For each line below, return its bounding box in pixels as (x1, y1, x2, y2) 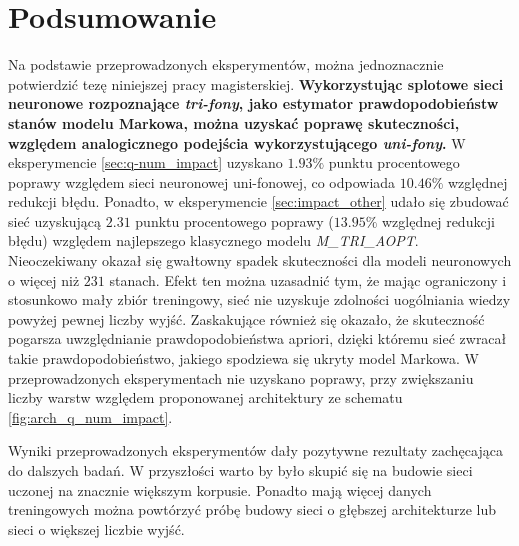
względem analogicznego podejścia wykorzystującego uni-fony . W (8, 132, 466, 153)
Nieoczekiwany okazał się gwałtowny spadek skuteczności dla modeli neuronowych (8, 250, 512, 271)
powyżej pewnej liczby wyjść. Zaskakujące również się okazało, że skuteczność (8, 308, 485, 329)
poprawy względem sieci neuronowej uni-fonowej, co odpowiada (8, 171, 396, 192)
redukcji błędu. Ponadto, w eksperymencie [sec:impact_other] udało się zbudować (8, 191, 509, 212)
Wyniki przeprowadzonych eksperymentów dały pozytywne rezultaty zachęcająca (8, 440, 503, 461)
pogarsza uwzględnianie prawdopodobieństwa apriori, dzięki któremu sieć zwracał (8, 328, 507, 349)
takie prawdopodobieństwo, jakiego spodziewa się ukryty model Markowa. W (8, 348, 479, 369)
